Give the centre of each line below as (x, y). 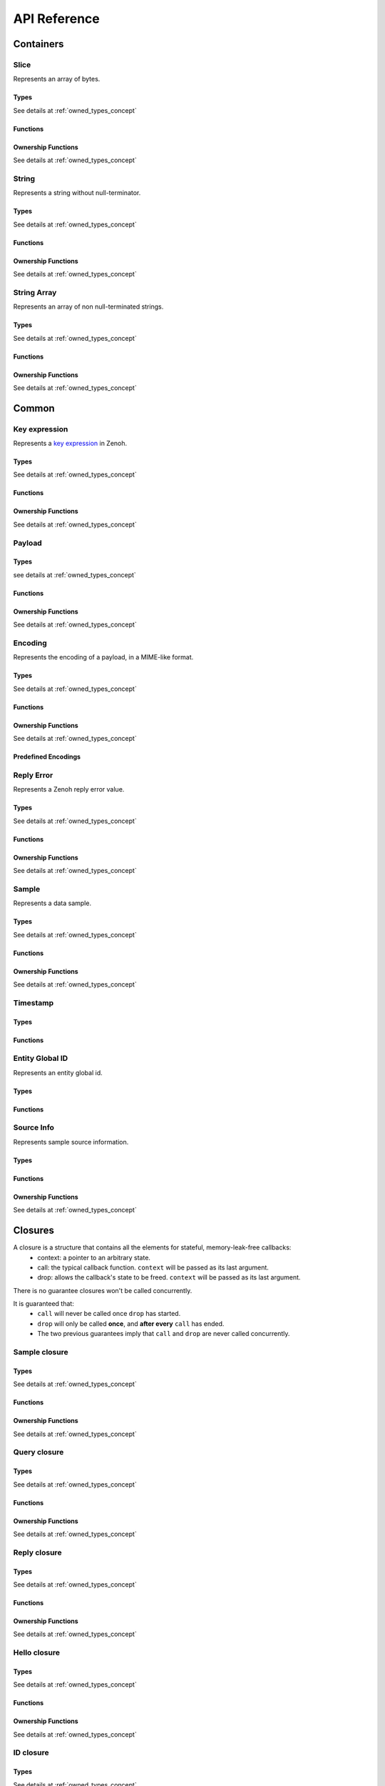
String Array (35, 292)
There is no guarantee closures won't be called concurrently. (103, 1290)
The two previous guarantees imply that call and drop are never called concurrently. (164, 1334)
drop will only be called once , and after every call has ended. (131, 1323)
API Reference (56, 19)
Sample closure (41, 1352)
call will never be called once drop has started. (109, 1314)
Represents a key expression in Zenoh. (70, 444)
